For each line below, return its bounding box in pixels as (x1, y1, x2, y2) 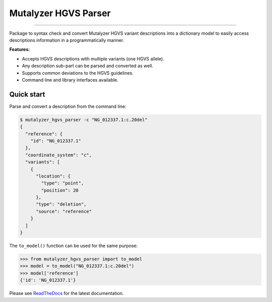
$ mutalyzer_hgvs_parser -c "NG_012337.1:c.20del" (20, 116, 148, 123)
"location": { (36, 173, 71, 179)
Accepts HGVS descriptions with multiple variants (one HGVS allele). (22, 55, 165, 62)
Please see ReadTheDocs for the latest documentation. (9, 290, 124, 296)
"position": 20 (41, 187, 79, 193)
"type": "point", (41, 180, 84, 186)
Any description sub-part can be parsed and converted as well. (22, 63, 154, 69)
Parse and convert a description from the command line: (9, 103, 126, 109)
